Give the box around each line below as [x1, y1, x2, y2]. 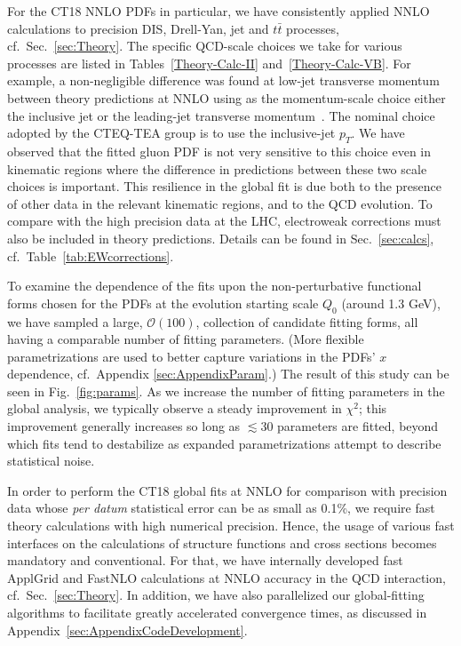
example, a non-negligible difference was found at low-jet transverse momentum [7, 71, 440, 90]
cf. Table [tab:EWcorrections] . [7, 246, 174, 265]
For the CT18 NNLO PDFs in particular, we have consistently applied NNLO [7, 2, 430, 20]
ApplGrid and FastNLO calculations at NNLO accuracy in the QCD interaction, [7, 568, 446, 586]
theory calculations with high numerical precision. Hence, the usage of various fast [7, 516, 455, 535]
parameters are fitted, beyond [277, 417, 439, 435]
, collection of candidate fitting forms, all [195, 312, 418, 331]
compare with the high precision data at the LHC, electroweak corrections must [7, 211, 441, 230]
